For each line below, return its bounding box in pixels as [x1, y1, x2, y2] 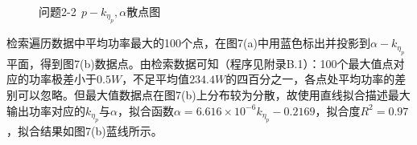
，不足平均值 [122, 70, 190, 87]
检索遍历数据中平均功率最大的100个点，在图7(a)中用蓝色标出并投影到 [6, 34, 370, 51]
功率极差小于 [28, 70, 97, 87]
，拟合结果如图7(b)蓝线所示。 [6, 123, 163, 139]
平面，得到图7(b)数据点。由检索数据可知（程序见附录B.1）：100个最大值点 [6, 54, 394, 71]
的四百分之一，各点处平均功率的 [225, 70, 395, 87]
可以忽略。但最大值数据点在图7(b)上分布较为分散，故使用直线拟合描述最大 [17, 87, 411, 103]
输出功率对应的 [6, 102, 85, 119]
